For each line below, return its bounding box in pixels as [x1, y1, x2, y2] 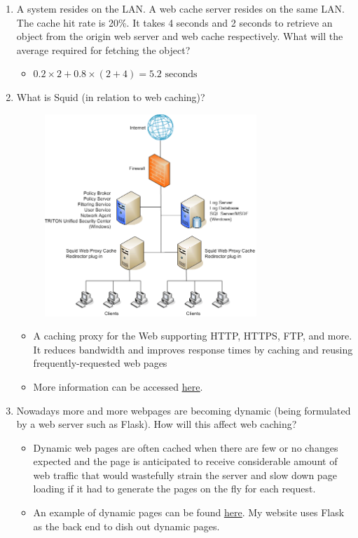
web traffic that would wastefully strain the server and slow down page [33, 467, 337, 482]
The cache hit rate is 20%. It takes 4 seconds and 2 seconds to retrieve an [16, 15, 333, 29]
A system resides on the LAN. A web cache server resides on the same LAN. [16, 1, 345, 15]
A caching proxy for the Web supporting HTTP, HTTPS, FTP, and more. [33, 328, 352, 343]
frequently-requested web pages [33, 356, 167, 370]
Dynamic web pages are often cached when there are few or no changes [33, 440, 338, 455]
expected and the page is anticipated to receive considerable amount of [33, 454, 338, 469]
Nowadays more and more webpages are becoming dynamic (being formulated [16, 403, 351, 417]
